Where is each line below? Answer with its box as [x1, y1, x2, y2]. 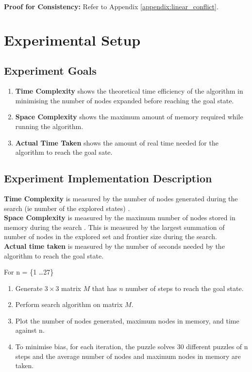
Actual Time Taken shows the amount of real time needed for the [15, 137, 218, 147]
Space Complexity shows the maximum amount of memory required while [15, 112, 243, 122]
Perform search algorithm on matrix [15, 299, 123, 309]
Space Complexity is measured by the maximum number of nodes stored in [4, 212, 235, 223]
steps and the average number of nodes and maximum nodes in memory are [15, 351, 241, 361]
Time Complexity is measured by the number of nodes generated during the [4, 193, 238, 203]
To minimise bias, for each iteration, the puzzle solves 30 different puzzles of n [15, 341, 248, 352]
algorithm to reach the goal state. [4, 250, 104, 260]
